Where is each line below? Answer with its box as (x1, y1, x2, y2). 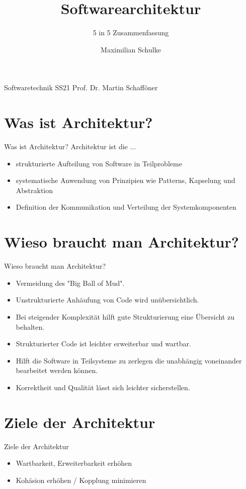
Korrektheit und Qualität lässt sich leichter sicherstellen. (16, 382, 190, 392)
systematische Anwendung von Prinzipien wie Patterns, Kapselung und (16, 175, 235, 186)
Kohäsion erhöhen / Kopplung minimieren (16, 474, 146, 485)
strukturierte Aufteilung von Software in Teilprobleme (16, 158, 182, 168)
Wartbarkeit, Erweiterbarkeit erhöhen (16, 458, 132, 468)
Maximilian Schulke (101, 44, 161, 54)
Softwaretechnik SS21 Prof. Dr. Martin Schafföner (4, 82, 158, 93)
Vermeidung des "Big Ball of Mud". (16, 277, 125, 288)
